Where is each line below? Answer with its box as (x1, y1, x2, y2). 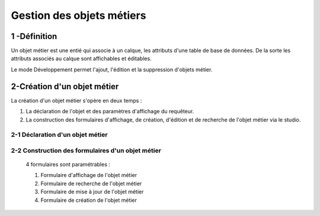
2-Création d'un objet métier (11, 81, 119, 91)
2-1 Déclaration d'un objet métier (11, 130, 108, 139)
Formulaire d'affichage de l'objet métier (40, 172, 137, 179)
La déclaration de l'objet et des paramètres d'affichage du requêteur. (25, 108, 194, 115)
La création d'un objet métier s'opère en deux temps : (11, 97, 142, 104)
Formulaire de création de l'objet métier (40, 197, 137, 204)
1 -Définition (11, 31, 57, 41)
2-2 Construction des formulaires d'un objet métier (11, 146, 161, 155)
